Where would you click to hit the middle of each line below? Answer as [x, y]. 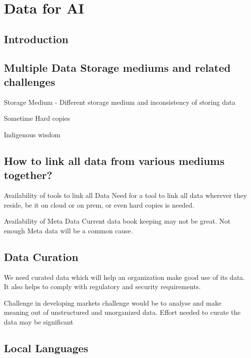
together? [28, 175]
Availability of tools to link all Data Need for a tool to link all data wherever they [125, 195]
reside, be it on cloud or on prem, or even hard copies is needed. [99, 204]
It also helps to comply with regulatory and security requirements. [102, 286]
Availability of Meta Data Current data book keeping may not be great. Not [117, 221]
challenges [30, 81]
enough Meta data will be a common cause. [69, 230]
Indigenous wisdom [32, 134]
